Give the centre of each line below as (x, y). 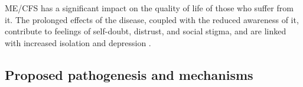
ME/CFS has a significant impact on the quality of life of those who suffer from (149, 8)
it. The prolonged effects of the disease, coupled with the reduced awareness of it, (152, 19)
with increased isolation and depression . (78, 42)
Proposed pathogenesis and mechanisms (129, 74)
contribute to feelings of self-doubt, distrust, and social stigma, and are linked (146, 31)
